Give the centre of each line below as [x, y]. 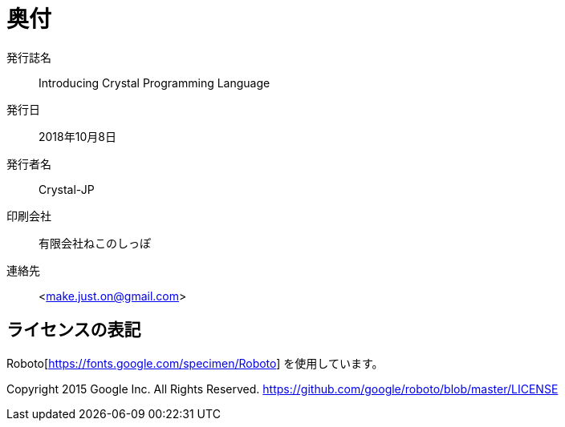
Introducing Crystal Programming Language [154, 83]
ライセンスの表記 [74, 330]
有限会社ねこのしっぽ [95, 243]
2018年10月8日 [77, 136]
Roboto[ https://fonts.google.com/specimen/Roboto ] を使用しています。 [195, 363]
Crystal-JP [67, 189]
